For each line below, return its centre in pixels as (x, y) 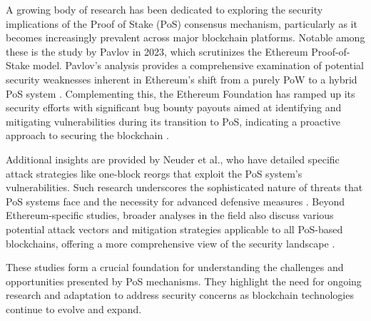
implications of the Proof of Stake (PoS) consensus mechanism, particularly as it (182, 23)
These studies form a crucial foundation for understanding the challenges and (175, 267)
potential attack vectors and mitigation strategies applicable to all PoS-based (174, 229)
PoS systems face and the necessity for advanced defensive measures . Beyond (176, 201)
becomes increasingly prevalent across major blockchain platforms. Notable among (185, 37)
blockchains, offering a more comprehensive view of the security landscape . (171, 243)
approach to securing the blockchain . (87, 135)
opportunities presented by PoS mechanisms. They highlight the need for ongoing (184, 281)
